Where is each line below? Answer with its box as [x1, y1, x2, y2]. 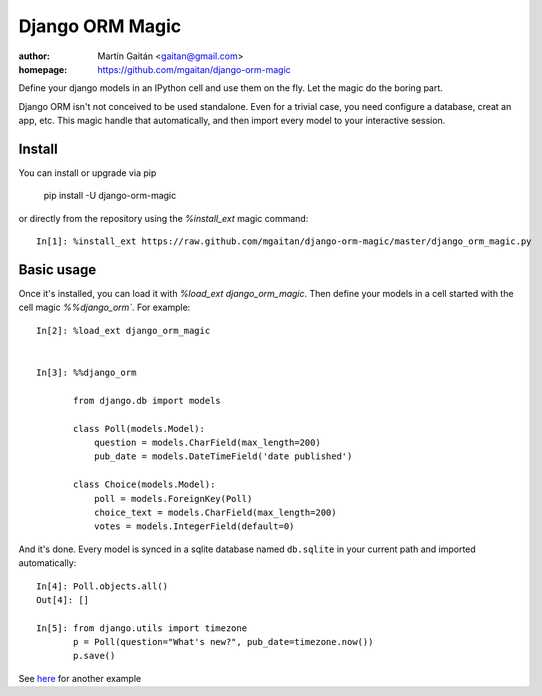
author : [18, 50, 50, 62]
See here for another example [18, 672, 142, 684]
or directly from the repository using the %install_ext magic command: [18, 212, 309, 224]
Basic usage [18, 261, 97, 278]
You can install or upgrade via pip [18, 167, 157, 179]
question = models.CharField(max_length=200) [93, 437, 322, 448]
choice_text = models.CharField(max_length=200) [93, 506, 337, 518]
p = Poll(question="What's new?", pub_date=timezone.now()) [73, 636, 374, 648]
